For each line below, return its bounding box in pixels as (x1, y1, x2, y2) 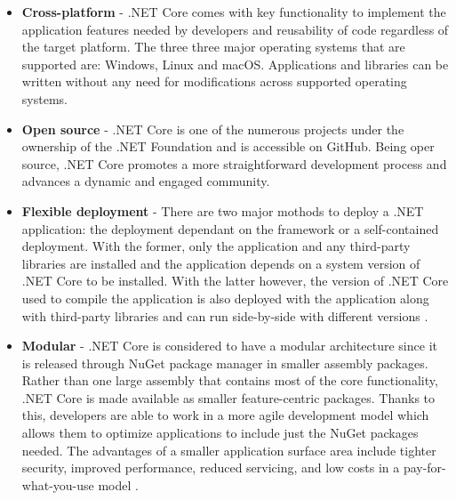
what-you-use (21, 475, 94, 494)
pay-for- (403, 458, 446, 477)
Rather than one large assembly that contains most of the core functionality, (21, 371, 438, 390)
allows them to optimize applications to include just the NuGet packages (21, 423, 419, 442)
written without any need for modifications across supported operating (21, 72, 407, 91)
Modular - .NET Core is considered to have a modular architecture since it (21, 336, 437, 355)
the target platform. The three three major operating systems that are (21, 37, 405, 56)
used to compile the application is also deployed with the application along (21, 288, 429, 307)
